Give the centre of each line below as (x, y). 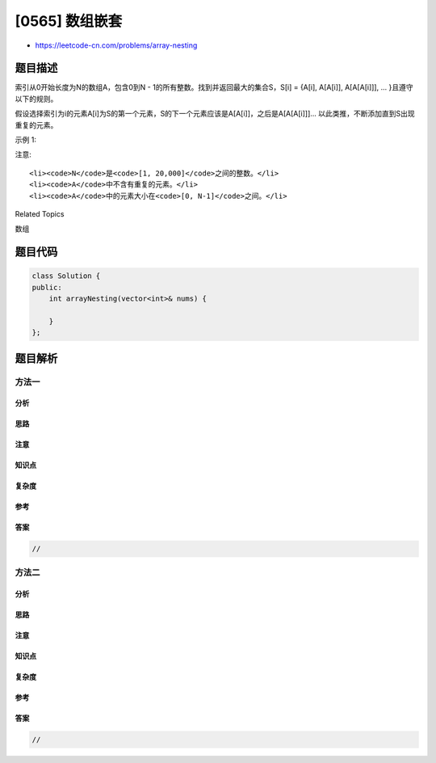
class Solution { (66, 276)
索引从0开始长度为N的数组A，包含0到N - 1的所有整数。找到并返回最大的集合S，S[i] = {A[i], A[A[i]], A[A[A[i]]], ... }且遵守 (214, 87)
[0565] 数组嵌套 (69, 21)
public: (47, 287)
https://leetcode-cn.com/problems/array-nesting (116, 45)
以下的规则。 (36, 99)
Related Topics (40, 213)
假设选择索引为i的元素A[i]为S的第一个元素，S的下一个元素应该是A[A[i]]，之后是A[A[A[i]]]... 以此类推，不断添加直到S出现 (215, 114)
